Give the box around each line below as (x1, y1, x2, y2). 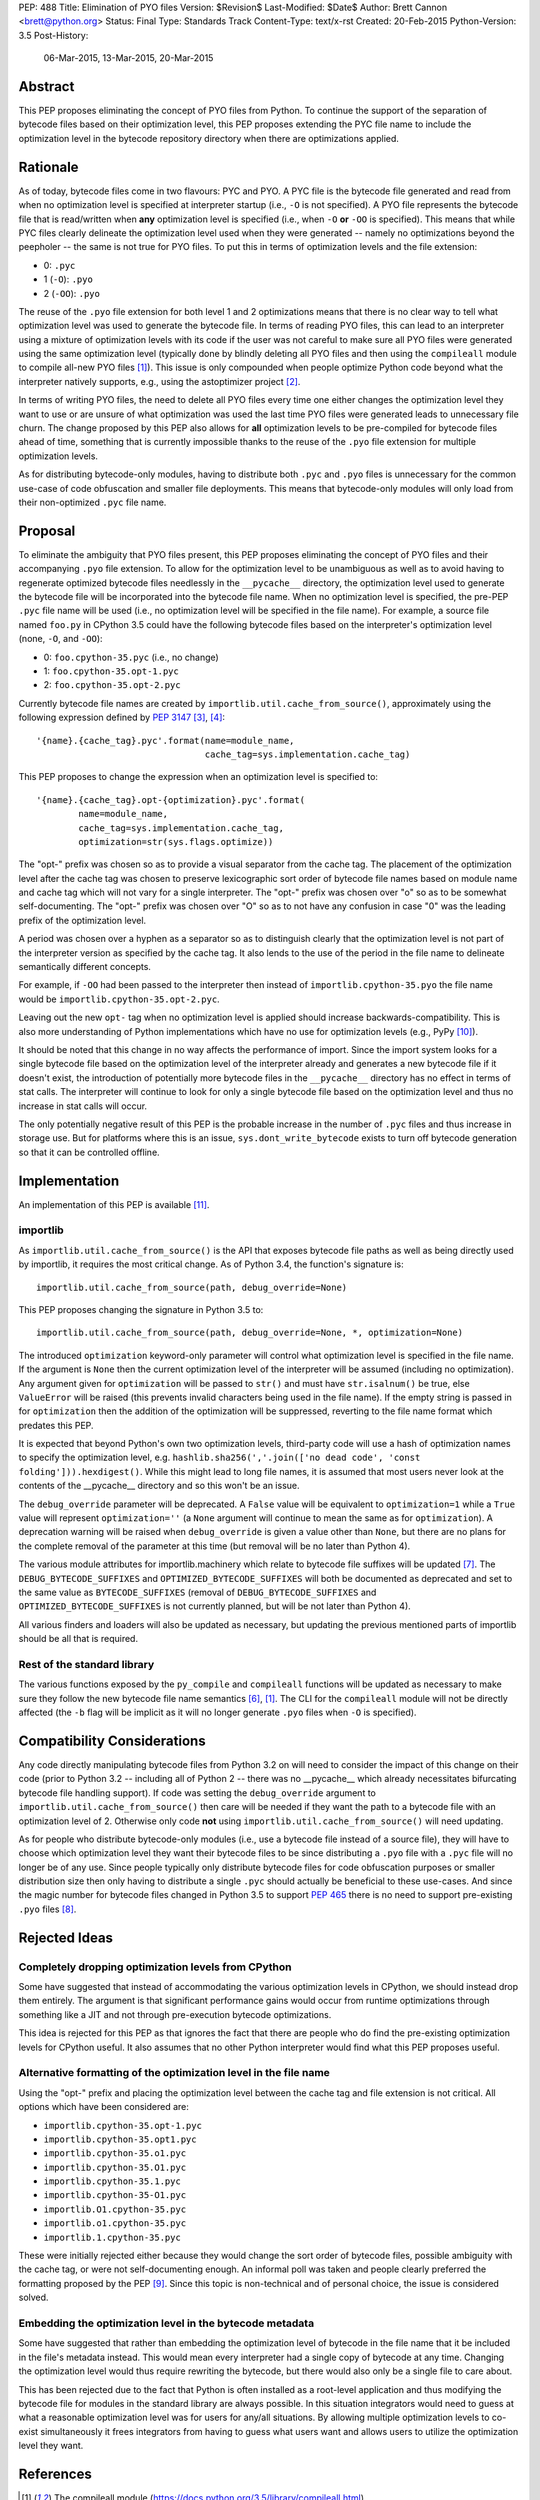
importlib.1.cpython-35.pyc (43, 2231, 182, 2243)
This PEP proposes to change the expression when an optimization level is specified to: (18, 771, 379, 783)
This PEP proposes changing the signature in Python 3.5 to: (18, 1303, 264, 1315)
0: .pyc (43, 259, 76, 271)
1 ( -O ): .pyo (43, 273, 94, 285)
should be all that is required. (18, 1633, 139, 1645)
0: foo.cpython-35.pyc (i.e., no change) (43, 651, 219, 663)
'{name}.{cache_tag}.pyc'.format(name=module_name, (36, 735, 295, 746)
